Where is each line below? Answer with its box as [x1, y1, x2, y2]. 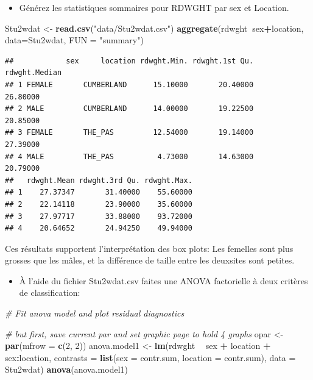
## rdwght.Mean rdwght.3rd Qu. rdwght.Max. [5, 176, 192, 185]
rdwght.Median [5, 68, 62, 77]
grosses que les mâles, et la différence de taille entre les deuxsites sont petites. [5, 254, 295, 267]
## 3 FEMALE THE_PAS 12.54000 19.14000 [5, 128, 254, 137]
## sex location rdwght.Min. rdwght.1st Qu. [5, 56, 254, 65]
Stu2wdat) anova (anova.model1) [5, 363, 128, 376]
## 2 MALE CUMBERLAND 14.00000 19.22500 [5, 104, 254, 113]
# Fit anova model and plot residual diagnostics [5, 307, 185, 320]
